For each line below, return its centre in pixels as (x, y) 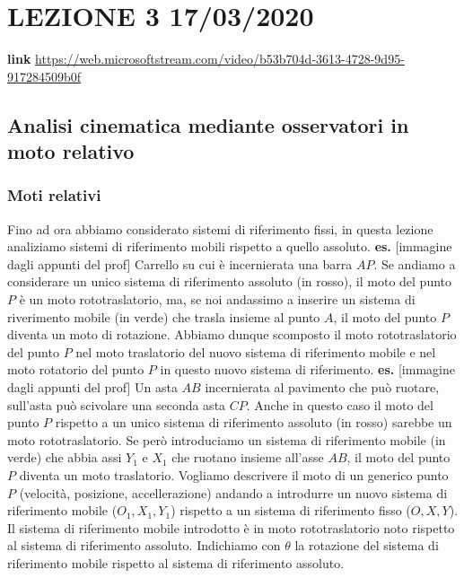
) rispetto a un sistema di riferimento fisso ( (291, 510)
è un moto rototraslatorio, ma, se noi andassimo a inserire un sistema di (217, 299)
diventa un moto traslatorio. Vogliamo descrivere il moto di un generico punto (234, 475)
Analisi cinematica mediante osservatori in (208, 124)
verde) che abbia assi (65, 457)
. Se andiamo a (415, 263)
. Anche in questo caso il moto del (340, 404)
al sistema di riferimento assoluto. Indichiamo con (144, 545)
